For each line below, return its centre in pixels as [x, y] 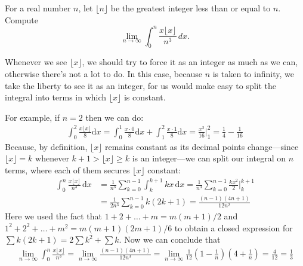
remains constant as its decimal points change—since [202, 146]
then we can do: [115, 117]
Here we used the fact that [54, 216]
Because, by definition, [46, 146]
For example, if [33, 117]
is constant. [145, 97]
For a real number [38, 8]
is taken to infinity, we [253, 74]
